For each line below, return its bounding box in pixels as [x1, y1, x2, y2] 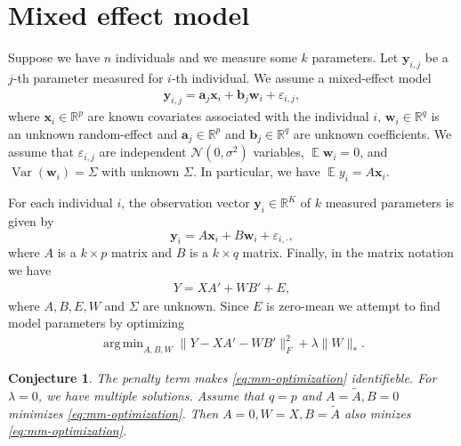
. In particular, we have [193, 162, 320, 181]
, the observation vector [121, 193, 250, 212]
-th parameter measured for [12, 68, 164, 86]
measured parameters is [325, 193, 454, 212]
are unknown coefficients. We [293, 124, 452, 142]
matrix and [110, 243, 173, 262]
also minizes [344, 403, 411, 422]
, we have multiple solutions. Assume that [37, 385, 264, 404]
